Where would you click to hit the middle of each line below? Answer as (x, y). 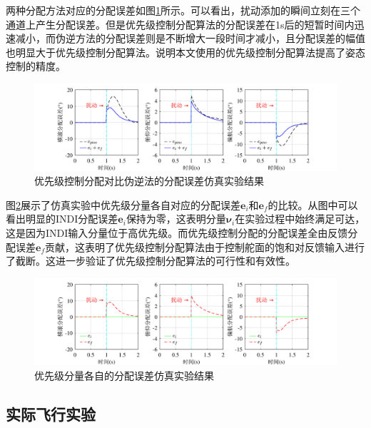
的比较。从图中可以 (313, 204)
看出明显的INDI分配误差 (62, 219)
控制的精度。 (36, 66)
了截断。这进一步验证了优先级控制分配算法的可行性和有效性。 (151, 261)
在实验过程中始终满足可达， (300, 219)
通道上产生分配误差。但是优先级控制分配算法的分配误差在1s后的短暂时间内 (180, 24)
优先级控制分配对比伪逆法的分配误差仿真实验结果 (149, 181)
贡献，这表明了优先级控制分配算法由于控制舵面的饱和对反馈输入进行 (204, 246)
